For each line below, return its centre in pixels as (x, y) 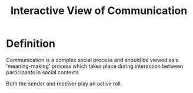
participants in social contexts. (43, 72)
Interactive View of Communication (99, 11)
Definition (31, 44)
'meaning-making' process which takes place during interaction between (95, 66)
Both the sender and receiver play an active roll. (64, 84)
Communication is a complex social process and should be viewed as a (93, 60)
